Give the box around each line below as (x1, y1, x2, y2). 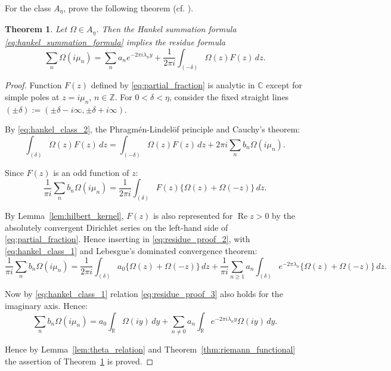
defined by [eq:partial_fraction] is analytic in (91, 79, 255, 91)
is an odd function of (53, 166, 129, 178)
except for (266, 79, 302, 91)
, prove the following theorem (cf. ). (63, 2, 194, 14)
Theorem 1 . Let (5, 23, 67, 35)
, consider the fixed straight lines (169, 90, 289, 103)
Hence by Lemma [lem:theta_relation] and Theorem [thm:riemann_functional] (5, 343, 296, 355)
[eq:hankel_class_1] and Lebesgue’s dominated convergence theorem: (5, 245, 257, 257)
